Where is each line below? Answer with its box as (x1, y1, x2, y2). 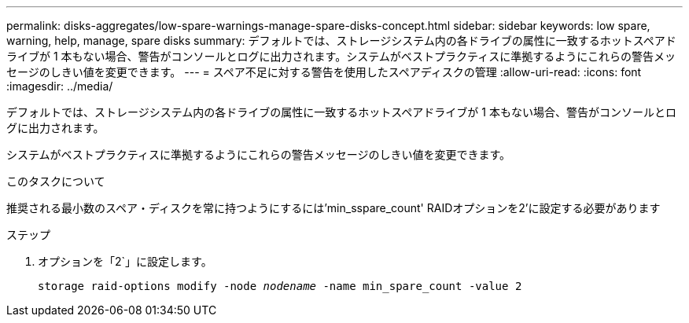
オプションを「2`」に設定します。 (38, 255, 212, 268)
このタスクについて (6, 174, 105, 188)
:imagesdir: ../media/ (6, 79, 113, 93)
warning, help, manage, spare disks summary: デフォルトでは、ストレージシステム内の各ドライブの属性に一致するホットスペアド (6, 34, 676, 47)
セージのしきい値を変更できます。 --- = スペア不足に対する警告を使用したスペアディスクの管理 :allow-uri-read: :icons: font (6, 65, 642, 79)
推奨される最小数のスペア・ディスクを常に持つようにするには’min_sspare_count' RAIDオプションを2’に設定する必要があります (6, 201, 661, 215)
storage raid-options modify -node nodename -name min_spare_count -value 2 (38, 280, 522, 292)
